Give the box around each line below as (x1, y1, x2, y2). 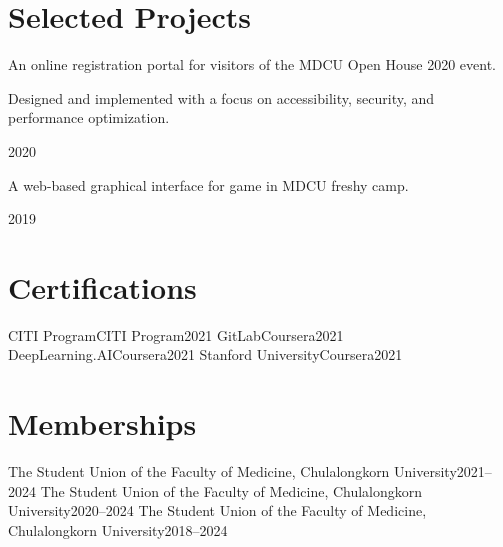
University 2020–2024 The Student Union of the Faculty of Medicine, (8, 500, 427, 521)
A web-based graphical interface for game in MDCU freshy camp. (8, 174, 409, 195)
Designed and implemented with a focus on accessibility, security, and (8, 87, 435, 108)
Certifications (8, 266, 197, 307)
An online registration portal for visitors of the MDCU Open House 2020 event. (8, 54, 496, 75)
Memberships (8, 403, 197, 444)
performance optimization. (8, 107, 170, 128)
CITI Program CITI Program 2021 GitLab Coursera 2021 (8, 324, 344, 345)
